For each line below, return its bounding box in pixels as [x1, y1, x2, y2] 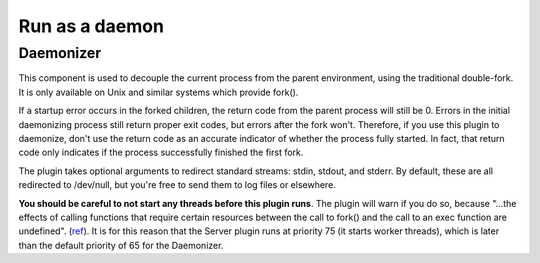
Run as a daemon [18, 15, 165, 37]
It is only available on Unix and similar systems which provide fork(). [18, 86, 299, 98]
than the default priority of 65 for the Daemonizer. [18, 239, 224, 251]
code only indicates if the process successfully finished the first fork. [18, 146, 304, 159]
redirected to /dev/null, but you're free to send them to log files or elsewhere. [18, 179, 337, 191]
